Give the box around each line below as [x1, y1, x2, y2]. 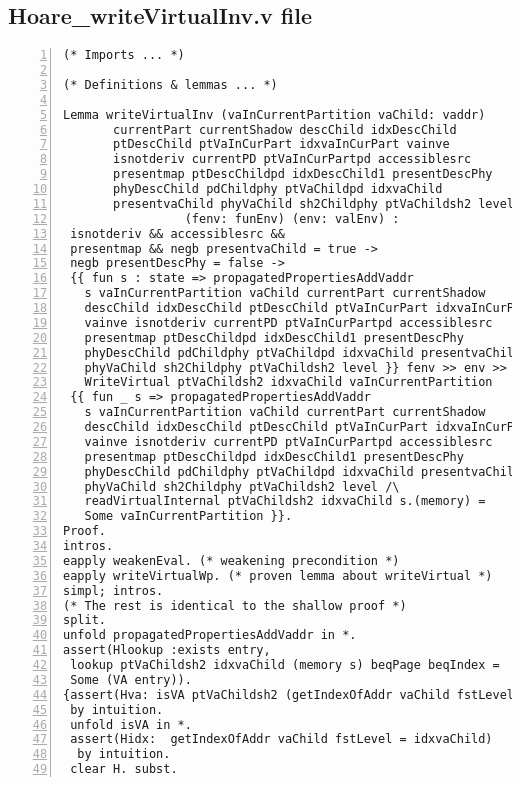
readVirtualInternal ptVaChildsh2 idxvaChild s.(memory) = [84, 494, 486, 509]
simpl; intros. [63, 583, 164, 598]
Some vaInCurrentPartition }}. [84, 509, 293, 524]
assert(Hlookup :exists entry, [63, 643, 271, 658]
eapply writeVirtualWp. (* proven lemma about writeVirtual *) [63, 568, 493, 583]
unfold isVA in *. [70, 717, 192, 732]
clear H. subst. [70, 762, 178, 777]
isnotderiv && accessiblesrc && [70, 226, 285, 241]
